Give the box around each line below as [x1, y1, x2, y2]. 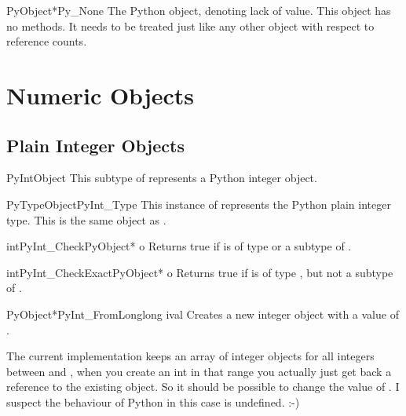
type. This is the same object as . [6, 211, 166, 228]
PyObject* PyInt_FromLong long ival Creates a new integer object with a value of [6, 305, 399, 322]
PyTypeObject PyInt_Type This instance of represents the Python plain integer [6, 195, 391, 212]
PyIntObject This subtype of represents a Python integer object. [6, 170, 317, 186]
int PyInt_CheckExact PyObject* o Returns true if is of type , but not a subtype [6, 264, 393, 280]
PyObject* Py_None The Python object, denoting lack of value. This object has [6, 2, 391, 18]
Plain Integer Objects [6, 133, 185, 157]
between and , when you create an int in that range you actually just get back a [6, 363, 392, 379]
